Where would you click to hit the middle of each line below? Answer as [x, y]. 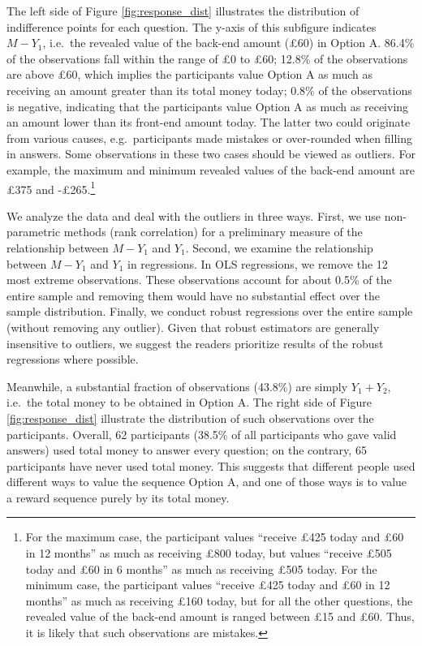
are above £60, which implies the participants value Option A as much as [190, 74]
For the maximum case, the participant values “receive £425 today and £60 [215, 537]
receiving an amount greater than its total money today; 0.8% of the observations [209, 90]
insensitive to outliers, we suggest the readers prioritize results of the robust [195, 343]
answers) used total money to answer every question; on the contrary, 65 [187, 450]
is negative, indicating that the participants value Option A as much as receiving [208, 106]
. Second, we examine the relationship [279, 247]
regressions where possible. [73, 359]
